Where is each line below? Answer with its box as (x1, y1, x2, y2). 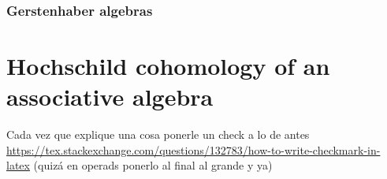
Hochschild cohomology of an (6, 50, 330, 82)
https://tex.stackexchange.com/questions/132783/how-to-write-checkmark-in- (6, 141, 381, 158)
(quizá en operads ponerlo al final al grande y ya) (33, 157, 273, 173)
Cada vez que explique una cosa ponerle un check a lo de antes (6, 126, 310, 143)
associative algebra (6, 80, 214, 113)
